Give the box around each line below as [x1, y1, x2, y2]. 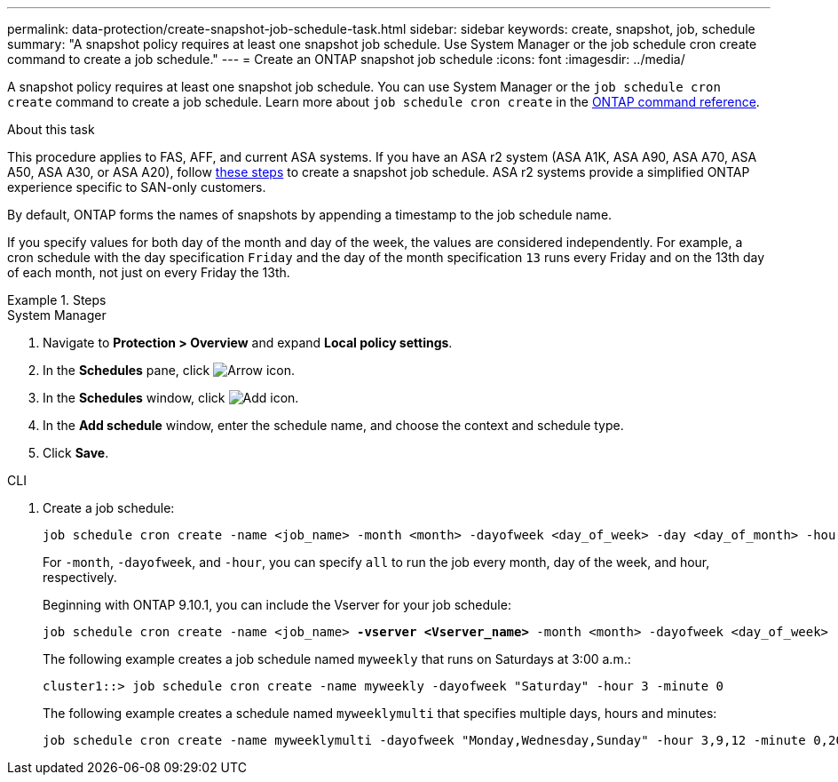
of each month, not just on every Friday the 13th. [7, 265, 290, 280]
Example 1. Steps [7, 292, 107, 307]
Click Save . [43, 445, 109, 460]
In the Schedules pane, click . [43, 363, 296, 378]
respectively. [43, 570, 117, 585]
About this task [7, 122, 95, 137]
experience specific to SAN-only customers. [7, 180, 266, 195]
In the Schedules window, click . [43, 390, 299, 405]
